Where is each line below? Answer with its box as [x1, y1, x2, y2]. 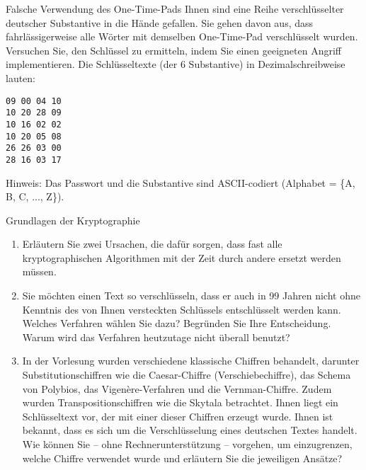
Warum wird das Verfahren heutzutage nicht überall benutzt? [22, 329, 290, 344]
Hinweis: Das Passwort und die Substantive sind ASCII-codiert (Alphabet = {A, [6, 175, 355, 190]
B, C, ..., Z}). [6, 189, 64, 204]
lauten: [6, 70, 36, 85]
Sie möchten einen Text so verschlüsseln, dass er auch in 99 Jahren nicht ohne [22, 288, 360, 303]
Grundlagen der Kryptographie [6, 212, 140, 227]
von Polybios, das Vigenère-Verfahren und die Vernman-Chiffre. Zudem [22, 381, 332, 396]
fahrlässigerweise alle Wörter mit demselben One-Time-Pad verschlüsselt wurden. [6, 29, 358, 44]
